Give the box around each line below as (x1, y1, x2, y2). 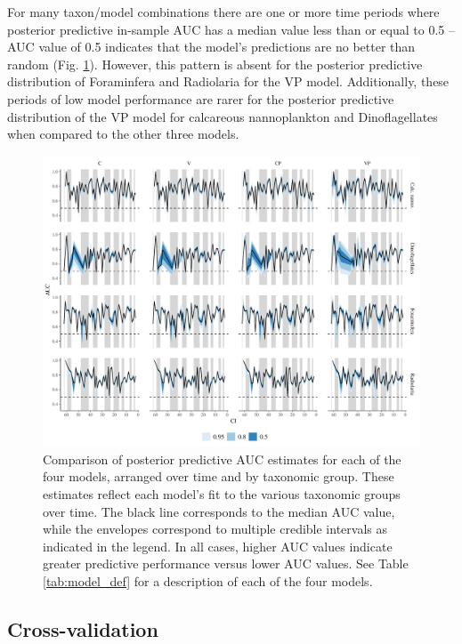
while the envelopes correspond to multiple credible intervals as (43, 519, 388, 538)
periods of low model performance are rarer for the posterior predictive (7, 89, 394, 108)
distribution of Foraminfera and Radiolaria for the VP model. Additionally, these (7, 72, 450, 91)
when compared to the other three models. (7, 125, 239, 143)
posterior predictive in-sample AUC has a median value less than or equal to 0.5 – (7, 20, 455, 38)
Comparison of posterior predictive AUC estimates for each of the (43, 449, 401, 468)
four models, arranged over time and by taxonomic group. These (43, 467, 394, 486)
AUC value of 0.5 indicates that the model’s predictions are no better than (7, 37, 416, 56)
